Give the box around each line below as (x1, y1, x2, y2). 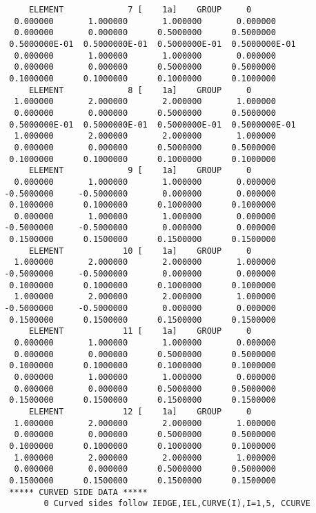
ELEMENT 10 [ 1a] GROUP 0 (28, 245, 252, 256)
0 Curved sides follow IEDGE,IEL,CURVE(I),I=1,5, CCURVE (43, 499, 311, 509)
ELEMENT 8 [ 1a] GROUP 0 (28, 85, 252, 95)
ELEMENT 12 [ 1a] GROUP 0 (28, 406, 252, 416)
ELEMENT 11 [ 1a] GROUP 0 (28, 326, 252, 336)
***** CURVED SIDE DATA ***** (9, 487, 148, 497)
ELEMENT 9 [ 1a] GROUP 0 (28, 165, 252, 176)
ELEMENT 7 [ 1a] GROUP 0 (28, 5, 252, 14)
